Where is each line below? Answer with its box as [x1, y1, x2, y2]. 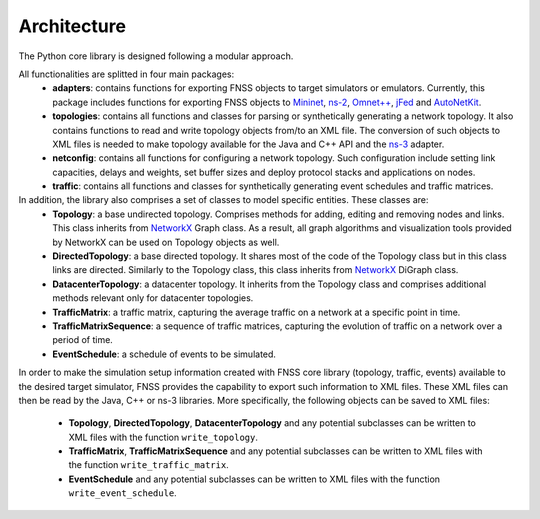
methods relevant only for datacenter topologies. [52, 292, 254, 304]
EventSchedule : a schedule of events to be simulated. [52, 348, 277, 360]
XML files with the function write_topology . [68, 431, 259, 443]
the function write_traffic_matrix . [68, 459, 229, 471]
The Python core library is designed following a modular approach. [18, 50, 294, 62]
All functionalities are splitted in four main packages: [18, 68, 235, 80]
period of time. [52, 334, 114, 346]
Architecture [18, 15, 127, 37]
